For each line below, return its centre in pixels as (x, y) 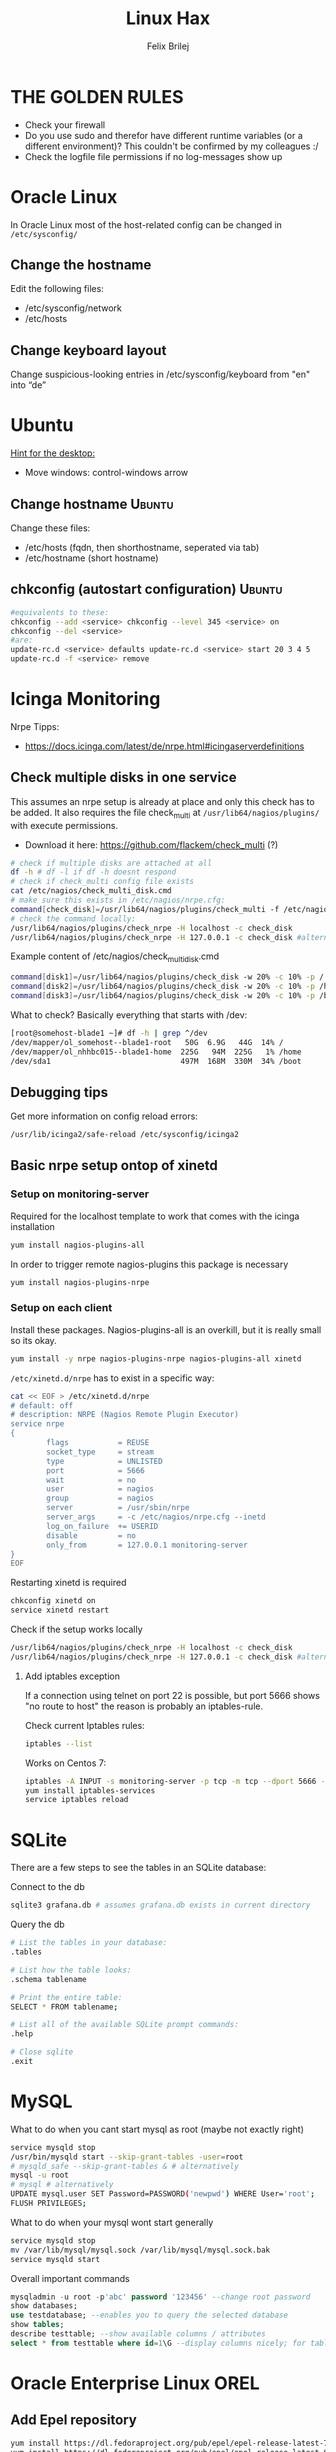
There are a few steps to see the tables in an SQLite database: (138, 1868)
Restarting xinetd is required (68, 1583)
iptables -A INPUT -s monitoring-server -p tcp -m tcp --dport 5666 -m (177, 1781)
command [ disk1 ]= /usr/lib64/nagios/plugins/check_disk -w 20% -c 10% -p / (167, 977)
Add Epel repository (73, 2420)
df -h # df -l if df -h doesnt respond (93, 872)
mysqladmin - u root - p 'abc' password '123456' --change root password (160, 2297)
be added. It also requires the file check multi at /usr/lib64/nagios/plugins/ (165, 813)
